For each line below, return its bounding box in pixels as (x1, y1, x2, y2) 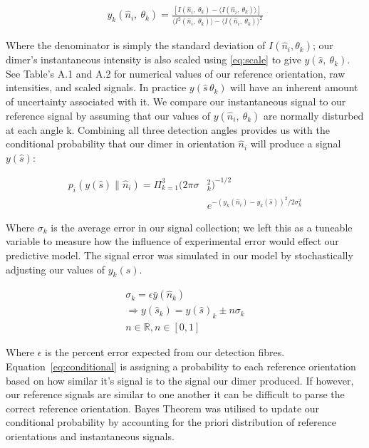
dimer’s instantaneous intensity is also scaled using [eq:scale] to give (6, 52, 301, 67)
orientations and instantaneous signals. (6, 428, 175, 443)
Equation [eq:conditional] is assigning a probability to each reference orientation (6, 358, 356, 373)
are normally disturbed (264, 108, 364, 123)
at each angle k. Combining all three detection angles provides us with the (6, 122, 330, 137)
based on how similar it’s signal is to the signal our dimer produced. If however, (6, 373, 354, 387)
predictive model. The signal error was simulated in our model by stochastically (6, 248, 353, 263)
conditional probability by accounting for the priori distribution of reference (6, 415, 337, 429)
